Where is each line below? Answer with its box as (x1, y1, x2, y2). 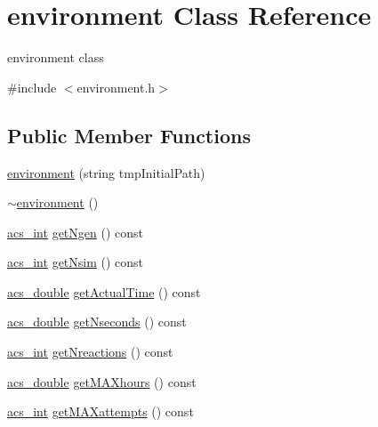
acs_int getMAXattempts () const (7, 402, 194, 421)
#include (7, 77, 57, 96)
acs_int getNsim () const (7, 253, 144, 271)
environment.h (76, 77, 156, 96)
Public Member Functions (7, 121, 251, 149)
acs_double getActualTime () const (7, 282, 201, 301)
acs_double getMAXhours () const (7, 372, 197, 391)
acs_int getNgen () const (7, 222, 143, 241)
